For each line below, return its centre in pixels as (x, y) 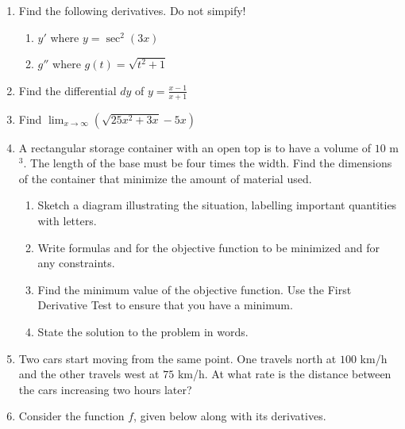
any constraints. (76, 263)
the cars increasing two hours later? (105, 389)
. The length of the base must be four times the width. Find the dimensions (208, 163)
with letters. (67, 220)
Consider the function (71, 416)
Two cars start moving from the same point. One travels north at (177, 358)
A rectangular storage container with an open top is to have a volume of (195, 147)
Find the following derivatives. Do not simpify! (132, 10)
